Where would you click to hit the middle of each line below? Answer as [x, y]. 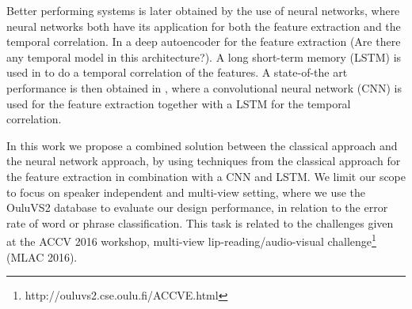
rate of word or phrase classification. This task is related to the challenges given [200, 222]
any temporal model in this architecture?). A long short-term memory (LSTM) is [204, 57]
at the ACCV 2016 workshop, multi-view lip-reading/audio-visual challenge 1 [191, 240]
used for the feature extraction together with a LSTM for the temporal [179, 103]
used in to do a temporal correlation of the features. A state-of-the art [177, 72]
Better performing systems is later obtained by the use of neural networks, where [203, 10]
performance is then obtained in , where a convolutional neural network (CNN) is [204, 87]
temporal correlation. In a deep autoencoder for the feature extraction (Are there [204, 41]
